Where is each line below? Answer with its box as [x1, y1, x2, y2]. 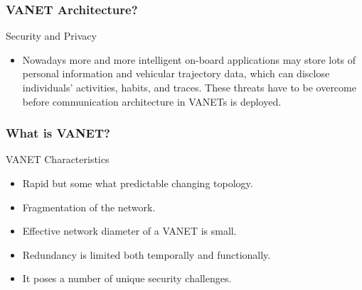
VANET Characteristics [6, 152, 110, 167]
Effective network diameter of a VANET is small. [22, 223, 237, 238]
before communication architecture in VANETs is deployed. [22, 94, 282, 108]
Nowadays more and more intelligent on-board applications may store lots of [22, 52, 356, 67]
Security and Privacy [6, 28, 97, 43]
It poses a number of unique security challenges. [22, 271, 232, 286]
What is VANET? [6, 124, 110, 142]
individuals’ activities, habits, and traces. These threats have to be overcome [22, 80, 356, 94]
